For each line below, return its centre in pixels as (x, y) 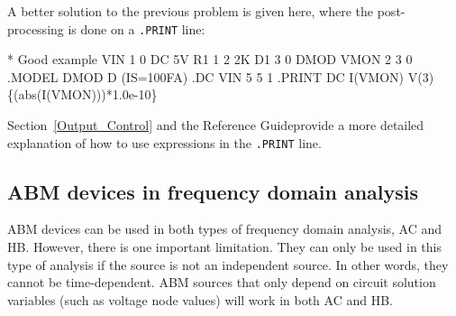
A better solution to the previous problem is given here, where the (191, 11)
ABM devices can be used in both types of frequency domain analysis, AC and (225, 229)
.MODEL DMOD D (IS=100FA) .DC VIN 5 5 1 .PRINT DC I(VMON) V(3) (221, 76)
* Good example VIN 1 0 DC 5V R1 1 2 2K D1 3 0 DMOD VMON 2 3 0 (210, 59)
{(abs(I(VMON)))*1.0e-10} (82, 94)
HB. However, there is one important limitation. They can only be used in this (224, 247)
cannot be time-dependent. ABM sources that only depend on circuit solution (222, 282)
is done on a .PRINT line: (137, 28)
